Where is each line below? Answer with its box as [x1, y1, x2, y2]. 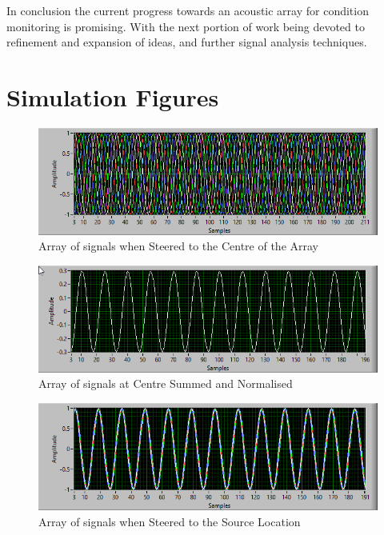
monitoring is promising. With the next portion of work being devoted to [6, 18, 365, 34]
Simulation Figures [6, 80, 219, 113]
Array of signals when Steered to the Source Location [38, 513, 301, 529]
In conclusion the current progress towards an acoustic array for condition [6, 2, 369, 18]
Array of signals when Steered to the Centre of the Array [38, 238, 318, 254]
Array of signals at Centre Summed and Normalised [38, 375, 293, 392]
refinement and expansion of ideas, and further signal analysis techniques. [6, 34, 367, 50]
